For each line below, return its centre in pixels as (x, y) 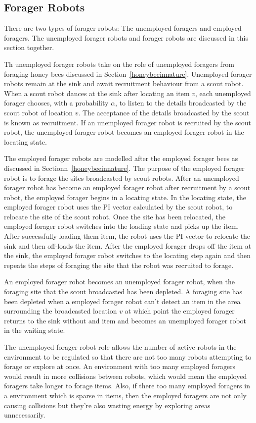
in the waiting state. (35, 330)
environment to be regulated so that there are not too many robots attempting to (128, 356)
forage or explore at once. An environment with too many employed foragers (120, 366)
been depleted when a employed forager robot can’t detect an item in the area (122, 301)
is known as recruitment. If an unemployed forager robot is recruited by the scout (128, 122)
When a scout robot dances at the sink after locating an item (97, 93)
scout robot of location (38, 112)
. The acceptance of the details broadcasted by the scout (164, 112)
